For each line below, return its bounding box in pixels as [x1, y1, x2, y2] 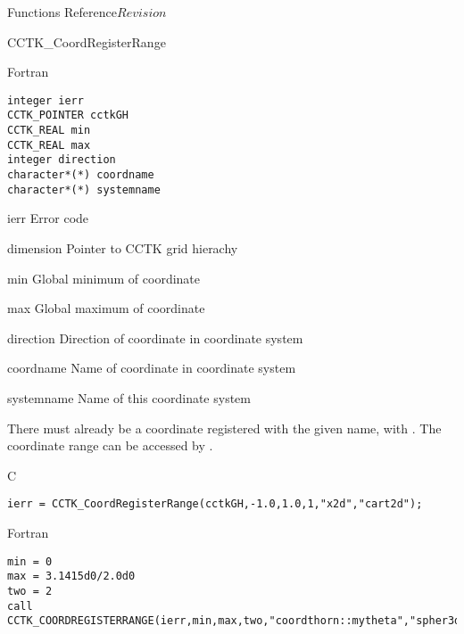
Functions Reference [7, 3, 118, 21]
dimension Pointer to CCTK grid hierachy [7, 238, 238, 257]
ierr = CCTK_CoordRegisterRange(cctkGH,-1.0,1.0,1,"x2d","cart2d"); [7, 498, 423, 511]
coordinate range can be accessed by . [7, 436, 213, 455]
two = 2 [7, 584, 53, 597]
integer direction [7, 153, 116, 167]
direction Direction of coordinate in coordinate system [7, 328, 303, 347]
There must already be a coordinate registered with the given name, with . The [7, 418, 442, 437]
